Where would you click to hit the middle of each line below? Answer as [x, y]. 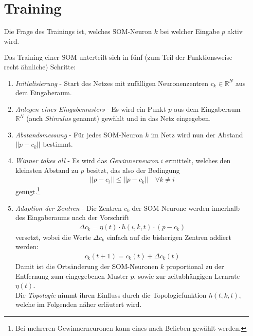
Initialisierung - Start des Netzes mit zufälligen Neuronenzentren [112, 83]
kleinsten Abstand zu [47, 170]
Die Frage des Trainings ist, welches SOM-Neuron [78, 31]
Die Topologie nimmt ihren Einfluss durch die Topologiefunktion [111, 294]
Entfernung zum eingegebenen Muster [72, 276]
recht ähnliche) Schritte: [40, 66]
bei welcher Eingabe [190, 31]
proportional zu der [195, 266]
